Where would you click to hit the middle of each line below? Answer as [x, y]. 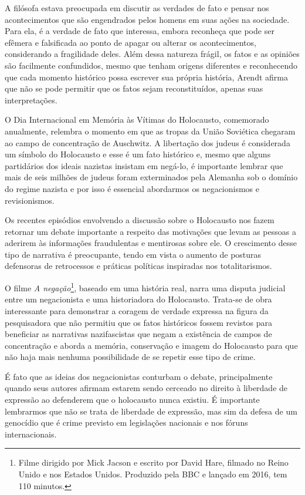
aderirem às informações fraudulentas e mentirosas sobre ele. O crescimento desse [151, 243]
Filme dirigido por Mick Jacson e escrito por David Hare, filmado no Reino [153, 462]
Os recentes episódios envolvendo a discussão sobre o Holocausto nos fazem [140, 220]
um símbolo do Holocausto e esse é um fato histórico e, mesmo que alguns [138, 154]
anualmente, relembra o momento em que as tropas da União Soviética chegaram [150, 131]
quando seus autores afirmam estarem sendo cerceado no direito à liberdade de [146, 388]
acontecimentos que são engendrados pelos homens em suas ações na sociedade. [147, 19]
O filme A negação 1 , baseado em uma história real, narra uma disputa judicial [145, 287]
